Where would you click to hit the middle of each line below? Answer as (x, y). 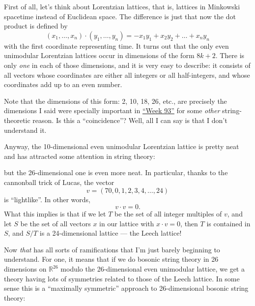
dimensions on (25, 269)
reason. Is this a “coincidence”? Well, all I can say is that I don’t (130, 120)
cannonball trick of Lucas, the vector (59, 182)
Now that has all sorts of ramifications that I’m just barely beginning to (112, 249)
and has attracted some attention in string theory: (80, 156)
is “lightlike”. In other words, (47, 199)
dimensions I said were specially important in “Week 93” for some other (112, 110)
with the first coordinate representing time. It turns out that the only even (116, 46)
